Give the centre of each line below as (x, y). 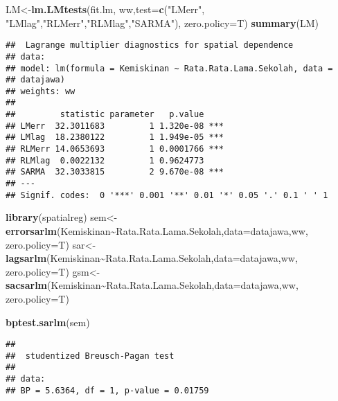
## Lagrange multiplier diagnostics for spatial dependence (150, 45)
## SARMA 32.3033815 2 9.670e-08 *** (115, 172)
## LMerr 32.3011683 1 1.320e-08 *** (115, 126)
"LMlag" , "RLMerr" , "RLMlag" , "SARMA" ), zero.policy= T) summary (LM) (162, 23)
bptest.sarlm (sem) (48, 322)
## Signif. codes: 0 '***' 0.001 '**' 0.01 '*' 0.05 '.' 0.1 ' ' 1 (167, 195)
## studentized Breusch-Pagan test (90, 356)
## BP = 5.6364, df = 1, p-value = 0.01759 (107, 390)
